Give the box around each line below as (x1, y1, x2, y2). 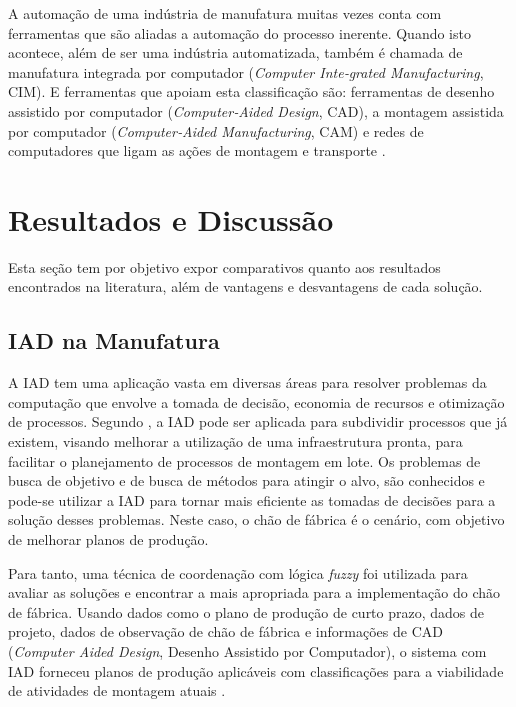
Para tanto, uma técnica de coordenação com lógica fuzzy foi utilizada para (8, 562, 468, 583)
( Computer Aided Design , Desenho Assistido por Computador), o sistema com (8, 640, 487, 661)
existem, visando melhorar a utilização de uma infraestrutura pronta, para (8, 431, 463, 452)
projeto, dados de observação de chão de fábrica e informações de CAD (8, 621, 443, 642)
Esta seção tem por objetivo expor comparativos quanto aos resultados (8, 256, 441, 277)
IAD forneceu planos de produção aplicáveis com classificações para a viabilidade (8, 660, 504, 681)
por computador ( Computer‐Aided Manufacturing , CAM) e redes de (8, 120, 424, 141)
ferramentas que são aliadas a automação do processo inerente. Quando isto (8, 22, 471, 43)
